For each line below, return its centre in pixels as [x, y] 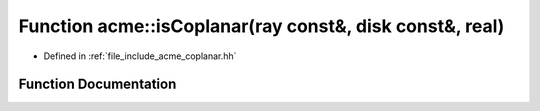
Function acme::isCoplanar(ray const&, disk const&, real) [261, 26]
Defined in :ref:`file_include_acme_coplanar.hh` [140, 56]
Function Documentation [97, 84]
